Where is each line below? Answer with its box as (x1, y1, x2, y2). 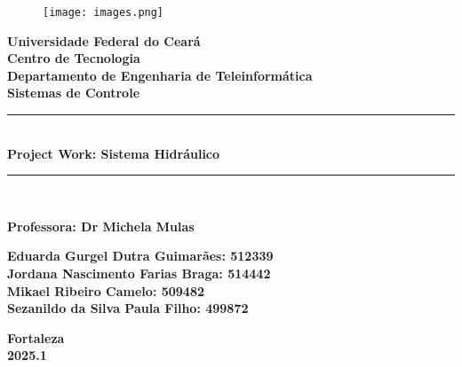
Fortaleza (7, 328, 65, 347)
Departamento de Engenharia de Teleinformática (7, 66, 313, 84)
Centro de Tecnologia (7, 49, 140, 67)
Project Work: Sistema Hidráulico (7, 144, 220, 162)
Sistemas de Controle (7, 83, 140, 102)
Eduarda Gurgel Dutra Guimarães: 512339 (7, 246, 274, 265)
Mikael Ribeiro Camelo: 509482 (7, 281, 205, 300)
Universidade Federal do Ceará (7, 31, 201, 50)
